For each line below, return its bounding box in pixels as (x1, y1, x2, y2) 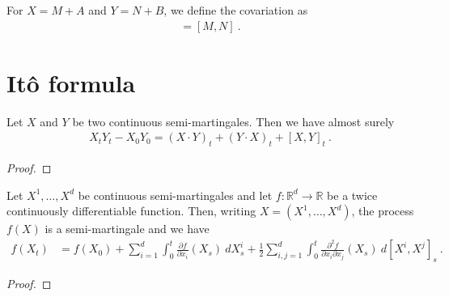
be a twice (327, 186, 378, 203)
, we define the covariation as (163, 2, 308, 18)
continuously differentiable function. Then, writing (6, 202, 256, 219)
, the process (351, 202, 414, 219)
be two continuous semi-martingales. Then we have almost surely (72, 112, 395, 129)
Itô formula (6, 66, 136, 99)
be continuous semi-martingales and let (78, 186, 273, 203)
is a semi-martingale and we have (44, 220, 210, 237)
